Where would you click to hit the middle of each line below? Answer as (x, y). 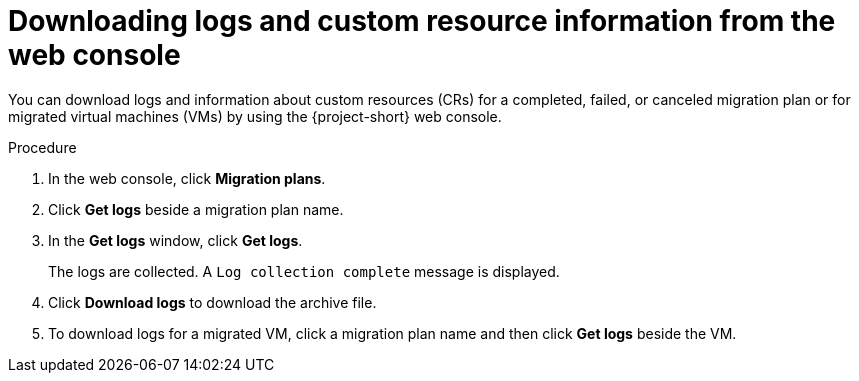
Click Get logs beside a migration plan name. (196, 209)
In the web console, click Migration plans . (187, 178)
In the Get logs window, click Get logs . (175, 240)
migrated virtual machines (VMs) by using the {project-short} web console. (255, 116)
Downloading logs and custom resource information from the (422, 21)
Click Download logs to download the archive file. (212, 302)
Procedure (42, 147)
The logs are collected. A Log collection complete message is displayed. (304, 271)
